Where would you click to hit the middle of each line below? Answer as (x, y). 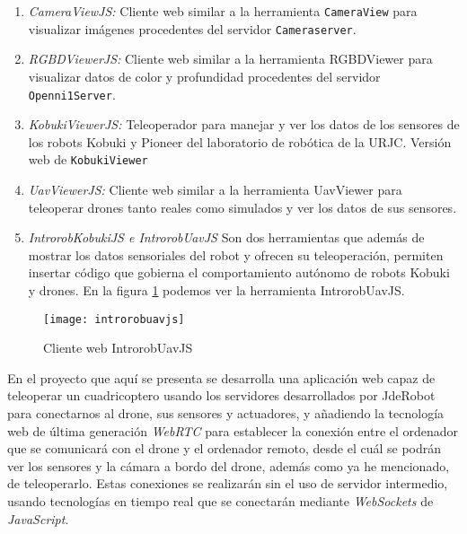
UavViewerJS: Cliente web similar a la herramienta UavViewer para (215, 189)
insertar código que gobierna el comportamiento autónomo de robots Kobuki (239, 272)
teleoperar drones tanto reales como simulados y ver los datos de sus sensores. (242, 207)
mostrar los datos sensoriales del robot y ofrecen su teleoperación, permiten (236, 254)
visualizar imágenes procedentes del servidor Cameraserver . (192, 28)
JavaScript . (38, 518)
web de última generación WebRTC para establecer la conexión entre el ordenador (233, 430)
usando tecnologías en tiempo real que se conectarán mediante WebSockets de (220, 500)
